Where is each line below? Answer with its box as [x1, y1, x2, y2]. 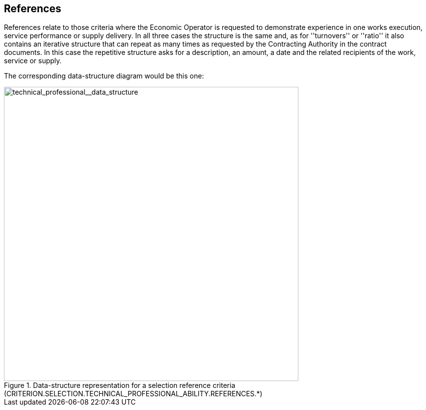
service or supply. [4, 56, 62, 65]
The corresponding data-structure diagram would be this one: [4, 72, 204, 80]
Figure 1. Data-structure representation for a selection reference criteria [4, 381, 236, 390]
